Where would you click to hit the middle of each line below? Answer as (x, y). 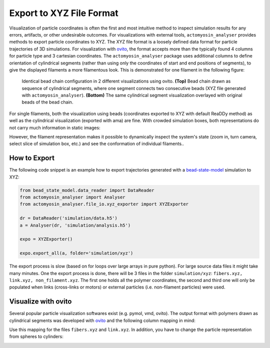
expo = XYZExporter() (46, 239)
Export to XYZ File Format (64, 13)
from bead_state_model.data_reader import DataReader (87, 190)
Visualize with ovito (40, 302)
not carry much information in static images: (55, 127)
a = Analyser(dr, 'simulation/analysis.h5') (75, 225)
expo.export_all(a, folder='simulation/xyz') (76, 253)
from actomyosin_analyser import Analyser (72, 197)
